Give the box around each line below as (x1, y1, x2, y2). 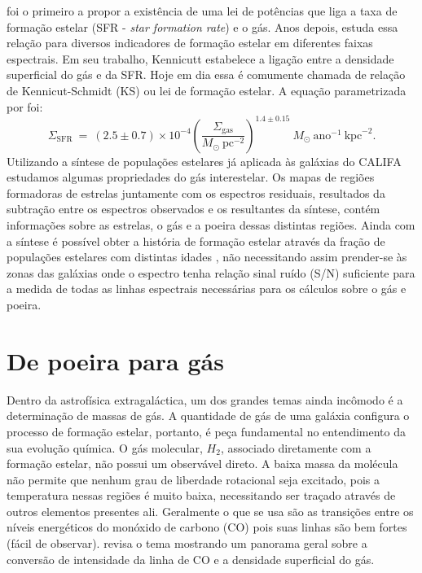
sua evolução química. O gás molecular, (7, 439, 203, 456)
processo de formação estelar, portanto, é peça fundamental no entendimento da (7, 422, 406, 440)
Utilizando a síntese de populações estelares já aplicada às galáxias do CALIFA (7, 152, 402, 169)
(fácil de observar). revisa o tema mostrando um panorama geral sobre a (7, 535, 367, 552)
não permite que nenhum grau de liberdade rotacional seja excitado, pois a (7, 470, 380, 488)
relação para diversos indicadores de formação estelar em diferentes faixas (7, 34, 373, 51)
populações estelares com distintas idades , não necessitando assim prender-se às (7, 248, 407, 265)
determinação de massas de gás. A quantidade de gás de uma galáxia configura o (7, 407, 410, 424)
